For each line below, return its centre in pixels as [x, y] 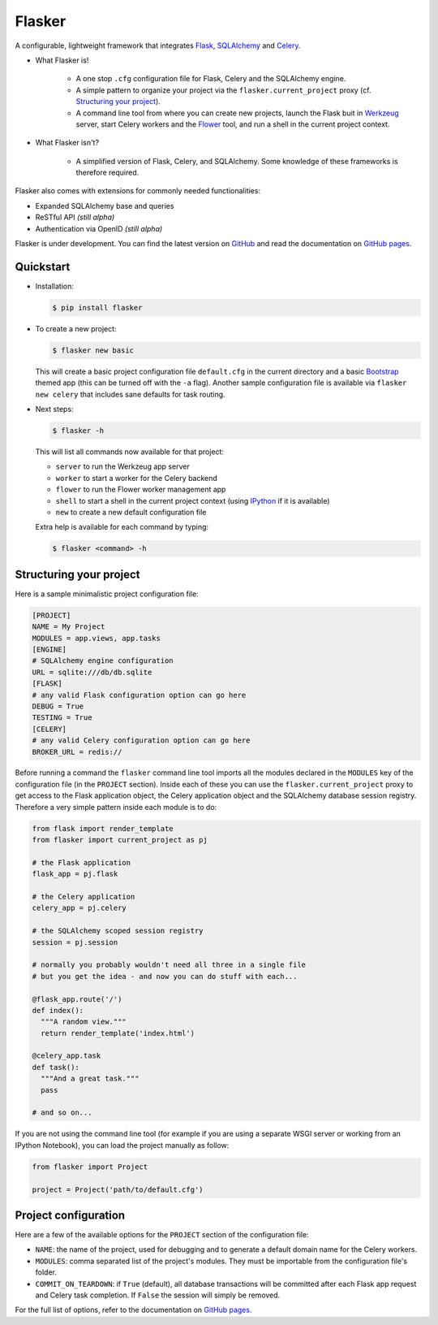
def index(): [58, 1010]
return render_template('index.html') [118, 1033]
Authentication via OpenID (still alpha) [99, 228]
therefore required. [107, 173]
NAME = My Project [69, 627]
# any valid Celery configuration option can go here [141, 740]
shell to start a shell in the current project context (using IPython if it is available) [193, 500]
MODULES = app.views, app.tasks [97, 638]
